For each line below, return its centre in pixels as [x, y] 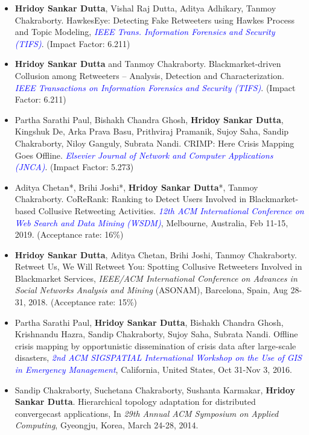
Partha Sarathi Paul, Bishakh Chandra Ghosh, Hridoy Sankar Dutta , [149, 119]
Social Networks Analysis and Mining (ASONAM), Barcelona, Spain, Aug [151, 290]
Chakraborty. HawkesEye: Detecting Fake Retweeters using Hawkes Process [154, 20]
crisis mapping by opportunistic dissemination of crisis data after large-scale [155, 345]
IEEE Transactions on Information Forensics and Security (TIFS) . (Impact [155, 87]
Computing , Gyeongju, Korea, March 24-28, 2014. [107, 425]
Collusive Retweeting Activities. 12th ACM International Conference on [171, 210]
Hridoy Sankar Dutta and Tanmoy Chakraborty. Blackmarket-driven [148, 64]
